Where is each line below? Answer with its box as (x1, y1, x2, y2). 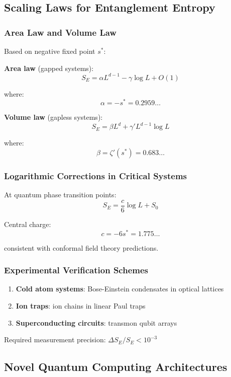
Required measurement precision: (4, 334, 106, 345)
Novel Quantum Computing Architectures (4, 359, 227, 374)
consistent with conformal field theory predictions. (4, 242, 159, 253)
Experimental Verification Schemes (4, 264, 148, 276)
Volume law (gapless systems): (4, 112, 103, 122)
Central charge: (4, 218, 51, 229)
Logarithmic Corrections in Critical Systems (4, 169, 187, 182)
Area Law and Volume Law (4, 26, 117, 38)
